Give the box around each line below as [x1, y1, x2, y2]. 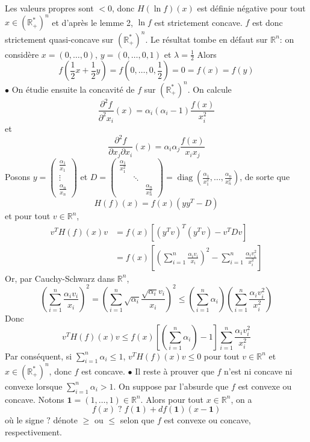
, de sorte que [240, 170, 290, 183]
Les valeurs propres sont [5, 2, 94, 14]
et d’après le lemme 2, [52, 16, 133, 28]
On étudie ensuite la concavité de [11, 82, 135, 95]
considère [5, 48, 39, 60]
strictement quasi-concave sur [5, 33, 114, 45]
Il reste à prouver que [135, 364, 214, 377]
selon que [120, 414, 155, 426]
